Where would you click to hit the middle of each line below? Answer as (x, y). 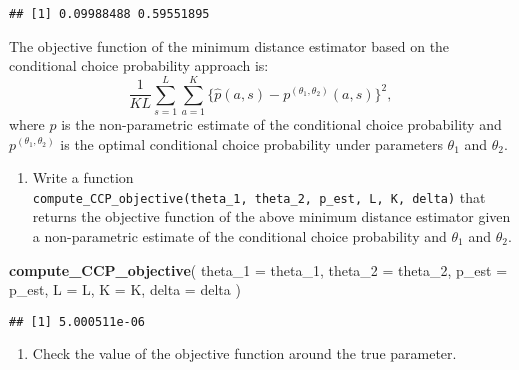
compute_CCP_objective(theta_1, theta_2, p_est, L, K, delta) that (259, 196)
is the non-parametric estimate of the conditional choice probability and (281, 123)
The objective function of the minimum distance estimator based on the (229, 45)
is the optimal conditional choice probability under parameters (251, 143)
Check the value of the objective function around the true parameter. (244, 353)
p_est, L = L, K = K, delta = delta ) (125, 289)
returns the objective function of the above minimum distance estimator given (271, 216)
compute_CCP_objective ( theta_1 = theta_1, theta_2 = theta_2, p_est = (258, 269)
